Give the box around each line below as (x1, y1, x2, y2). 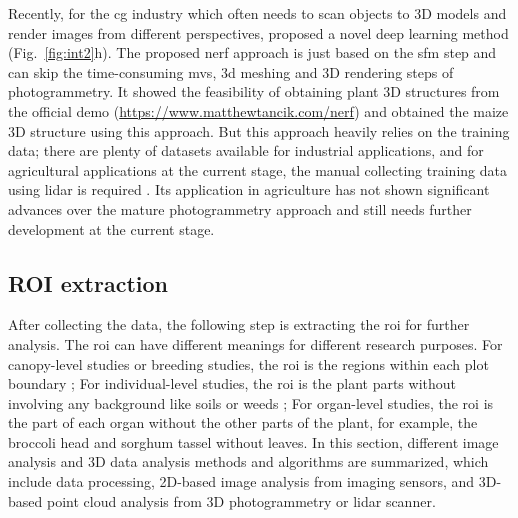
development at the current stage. (8, 218, 215, 239)
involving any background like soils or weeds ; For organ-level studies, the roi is (8, 392, 494, 413)
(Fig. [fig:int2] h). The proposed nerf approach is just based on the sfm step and (8, 42, 497, 63)
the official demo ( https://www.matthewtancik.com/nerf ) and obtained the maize (8, 100, 509, 121)
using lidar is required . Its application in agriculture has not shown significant (8, 179, 490, 200)
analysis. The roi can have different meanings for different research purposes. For (8, 333, 503, 354)
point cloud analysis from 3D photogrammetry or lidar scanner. (46, 490, 436, 511)
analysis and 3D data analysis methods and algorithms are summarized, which (8, 451, 489, 472)
